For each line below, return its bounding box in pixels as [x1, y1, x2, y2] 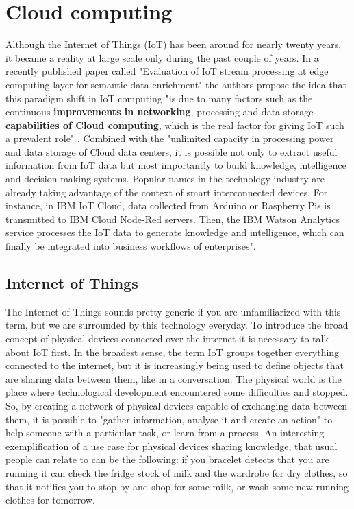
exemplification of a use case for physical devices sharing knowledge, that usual [5, 438, 338, 453]
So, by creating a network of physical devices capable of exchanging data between [5, 398, 348, 412]
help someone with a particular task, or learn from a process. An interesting [5, 425, 325, 440]
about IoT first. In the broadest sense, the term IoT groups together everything [5, 344, 340, 359]
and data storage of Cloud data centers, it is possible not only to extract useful [5, 144, 338, 158]
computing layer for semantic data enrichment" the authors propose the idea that [5, 77, 346, 91]
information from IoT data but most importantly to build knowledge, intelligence [5, 158, 346, 172]
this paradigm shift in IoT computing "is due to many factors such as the [5, 91, 313, 105]
